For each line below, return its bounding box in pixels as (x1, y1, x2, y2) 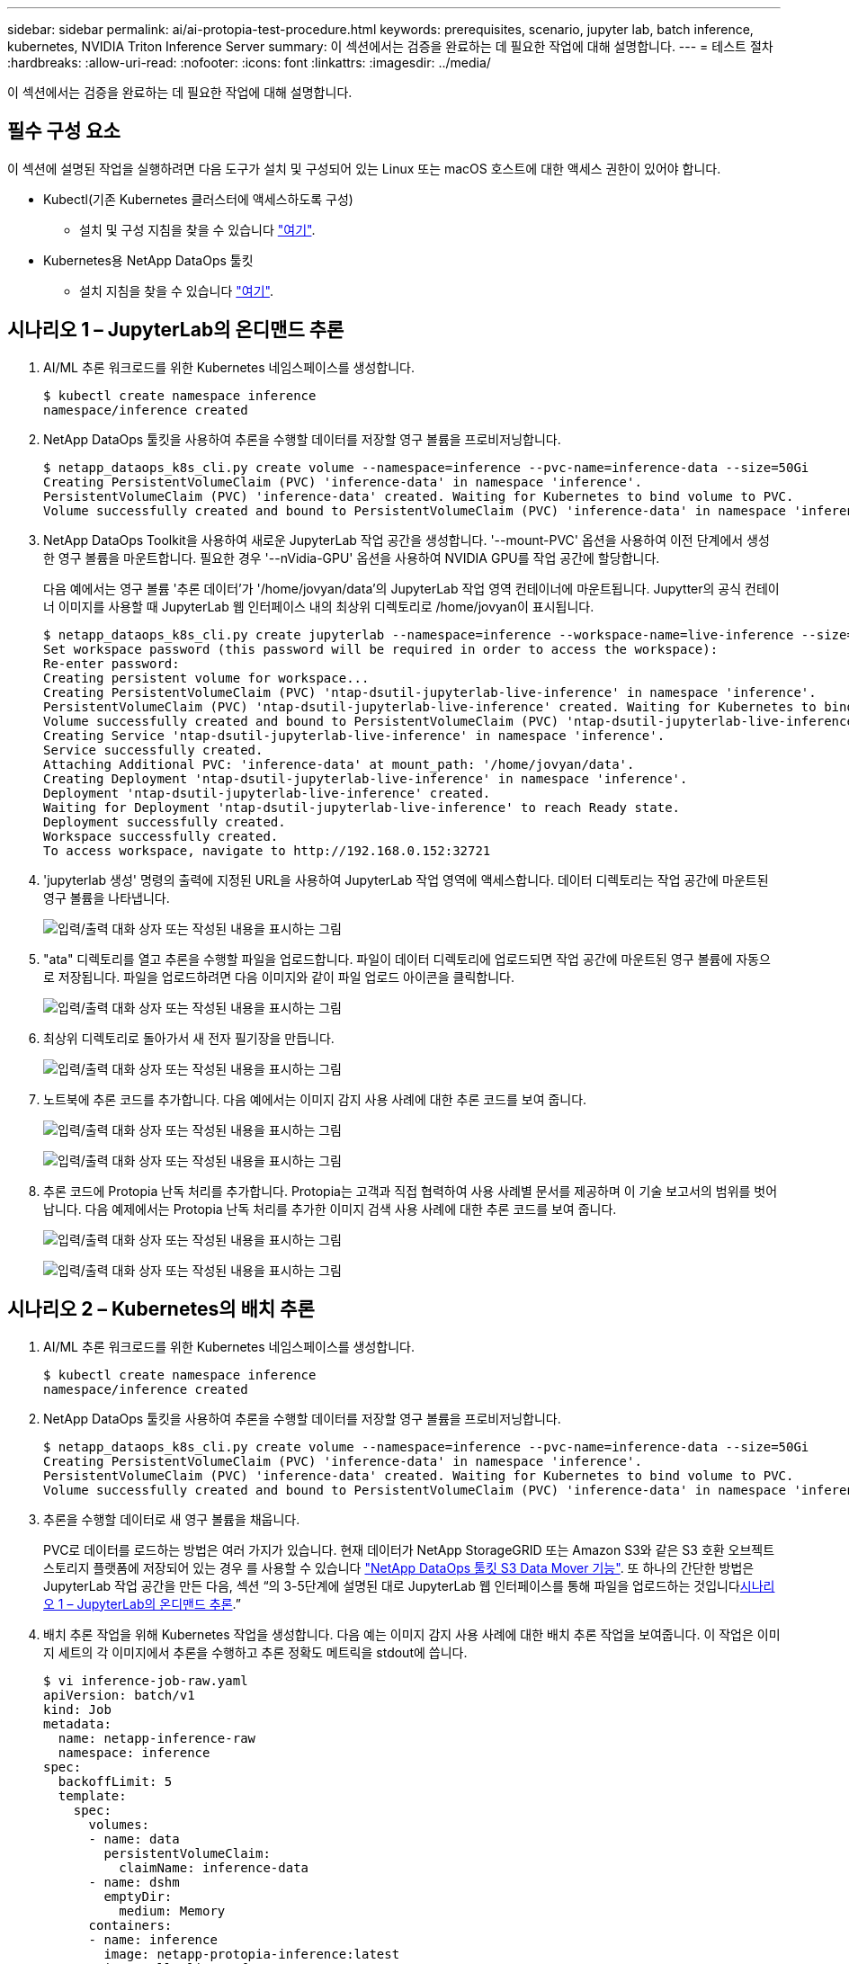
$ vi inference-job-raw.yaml (43, 1673, 248, 1688)
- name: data (88, 1831, 180, 1846)
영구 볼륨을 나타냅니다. (43, 889, 170, 906)
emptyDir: (103, 1888, 173, 1904)
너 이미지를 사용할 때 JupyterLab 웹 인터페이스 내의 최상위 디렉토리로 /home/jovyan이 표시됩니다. (43, 598, 594, 614)
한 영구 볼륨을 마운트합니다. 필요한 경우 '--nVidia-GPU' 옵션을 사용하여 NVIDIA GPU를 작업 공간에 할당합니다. (43, 549, 660, 566)
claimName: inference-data (119, 1860, 309, 1875)
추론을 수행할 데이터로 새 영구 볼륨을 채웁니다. (43, 1511, 300, 1527)
